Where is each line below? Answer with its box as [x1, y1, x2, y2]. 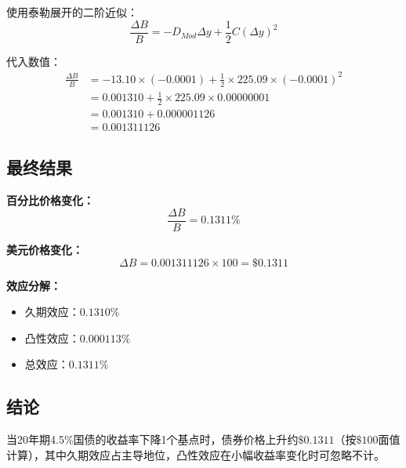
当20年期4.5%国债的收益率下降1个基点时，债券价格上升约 [6, 431, 299, 448]
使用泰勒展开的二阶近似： [6, 4, 138, 20]
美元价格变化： [6, 241, 83, 257]
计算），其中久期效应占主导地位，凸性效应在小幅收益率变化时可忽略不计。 [6, 446, 385, 463]
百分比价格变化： [6, 192, 94, 209]
